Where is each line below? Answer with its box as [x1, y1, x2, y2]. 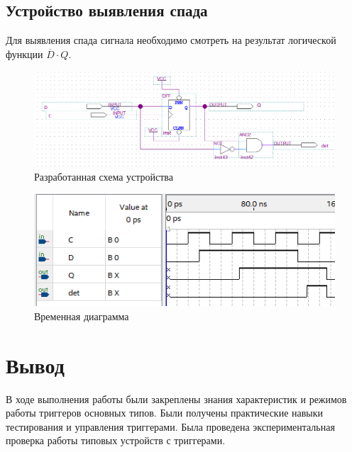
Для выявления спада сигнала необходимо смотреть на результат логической [6, 33, 336, 47]
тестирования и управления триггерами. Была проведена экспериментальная [6, 419, 335, 434]
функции [6, 46, 43, 61]
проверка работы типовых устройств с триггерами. [6, 433, 226, 448]
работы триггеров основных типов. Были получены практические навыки [6, 405, 324, 420]
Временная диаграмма [34, 308, 129, 323]
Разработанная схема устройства [34, 169, 173, 183]
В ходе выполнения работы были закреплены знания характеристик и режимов [6, 391, 347, 406]
